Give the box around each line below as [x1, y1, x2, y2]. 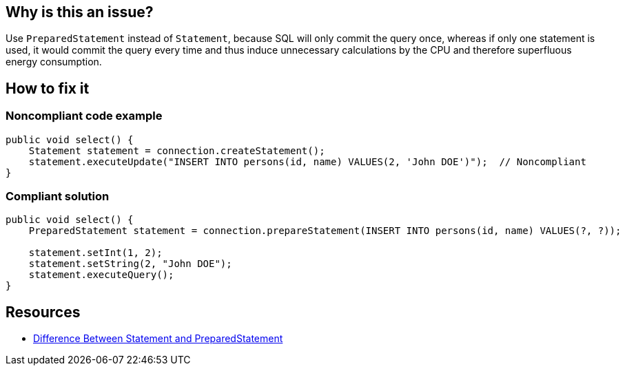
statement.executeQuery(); [28, 269, 174, 281]
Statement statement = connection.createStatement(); [28, 145, 325, 156]
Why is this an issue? [6, 3, 154, 21]
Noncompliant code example [6, 109, 163, 123]
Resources [6, 303, 81, 321]
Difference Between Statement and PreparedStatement [33, 332, 283, 345]
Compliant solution [6, 189, 110, 204]
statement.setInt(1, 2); [28, 247, 163, 259]
